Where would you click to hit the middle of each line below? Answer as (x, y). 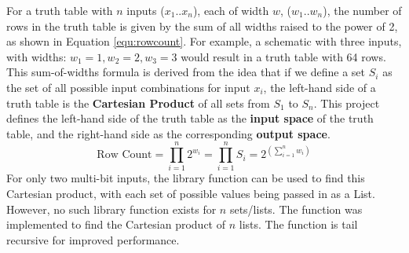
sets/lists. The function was (296, 209)
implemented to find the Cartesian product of (116, 224)
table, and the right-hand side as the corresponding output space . (168, 133)
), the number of (362, 10)
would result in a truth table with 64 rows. (283, 56)
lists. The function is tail (298, 224)
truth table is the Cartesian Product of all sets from (138, 103)
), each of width (231, 10)
